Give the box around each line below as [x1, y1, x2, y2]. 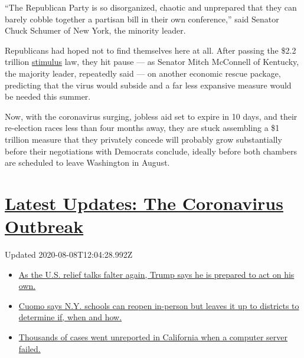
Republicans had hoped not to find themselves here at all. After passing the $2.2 [5, 44, 296, 56]
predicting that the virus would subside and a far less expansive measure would [5, 78, 292, 91]
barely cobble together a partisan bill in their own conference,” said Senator [5, 12, 279, 25]
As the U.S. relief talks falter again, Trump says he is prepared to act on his [18, 268, 295, 280]
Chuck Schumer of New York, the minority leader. [5, 24, 186, 37]
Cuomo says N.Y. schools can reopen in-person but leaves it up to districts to [18, 299, 299, 311]
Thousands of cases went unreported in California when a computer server [18, 331, 288, 343]
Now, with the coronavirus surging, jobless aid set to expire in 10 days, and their [5, 110, 298, 122]
